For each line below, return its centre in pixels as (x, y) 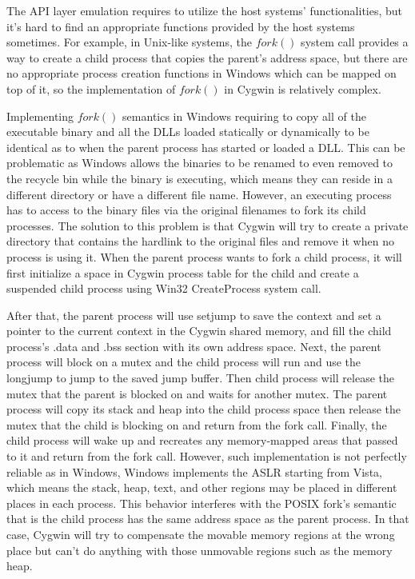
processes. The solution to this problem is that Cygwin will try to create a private (207, 225)
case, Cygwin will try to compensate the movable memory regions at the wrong (201, 534)
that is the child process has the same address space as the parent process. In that (208, 519)
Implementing (40, 116)
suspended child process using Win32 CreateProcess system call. (164, 288)
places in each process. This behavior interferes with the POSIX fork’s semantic (202, 503)
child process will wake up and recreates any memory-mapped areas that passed (202, 440)
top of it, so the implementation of (91, 88)
